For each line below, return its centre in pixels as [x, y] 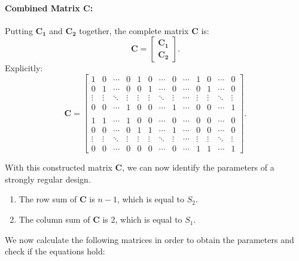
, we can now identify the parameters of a [198, 167]
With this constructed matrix [59, 167]
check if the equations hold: [55, 251]
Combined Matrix [42, 7]
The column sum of [54, 219]
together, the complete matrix [134, 30]
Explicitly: [24, 68]
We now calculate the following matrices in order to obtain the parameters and [149, 239]
